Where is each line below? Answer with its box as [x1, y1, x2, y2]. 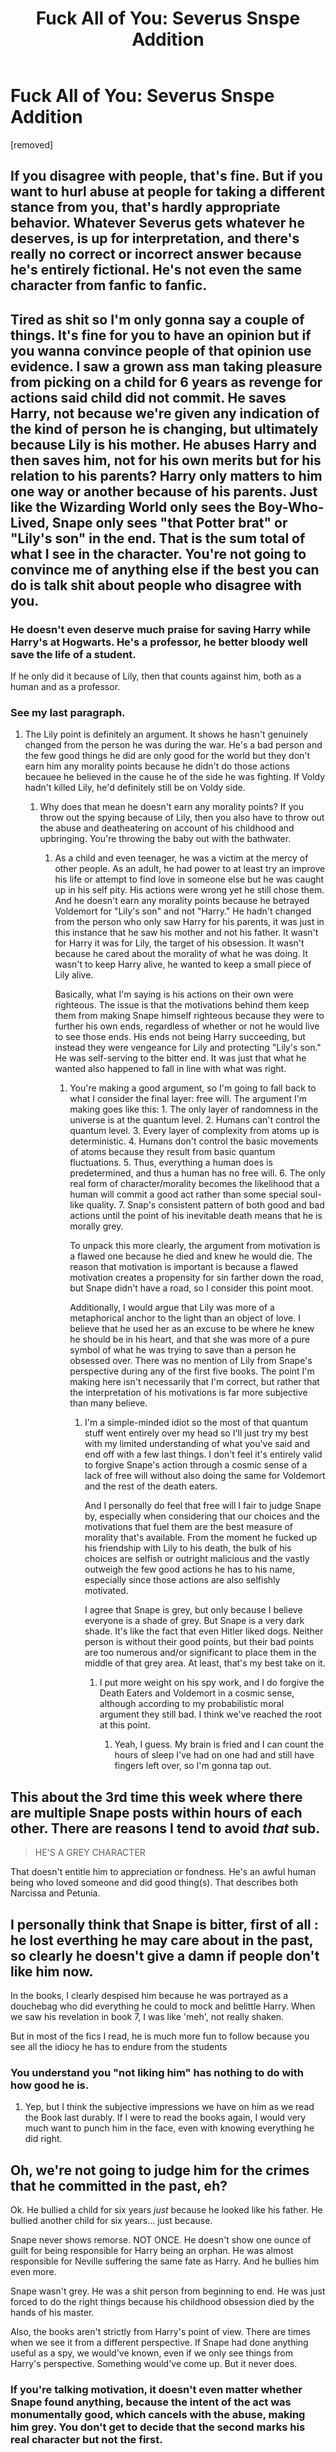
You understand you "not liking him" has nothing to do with [10, 2065, 304, 2079]
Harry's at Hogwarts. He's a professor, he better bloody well [10, 635, 308, 649]
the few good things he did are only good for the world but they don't [24, 750, 311, 762]
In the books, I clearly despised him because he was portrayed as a [10, 1989, 289, 2001]
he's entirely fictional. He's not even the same [10, 262, 302, 279]
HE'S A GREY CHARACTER [34, 1847, 146, 1859]
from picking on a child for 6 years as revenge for [10, 373, 323, 391]
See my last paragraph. [10, 705, 126, 719]
